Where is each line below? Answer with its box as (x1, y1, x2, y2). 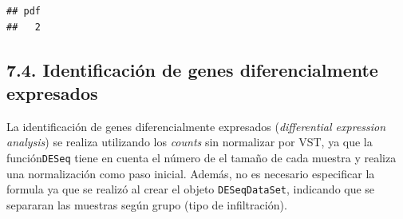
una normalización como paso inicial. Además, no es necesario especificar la (6, 165, 375, 181)
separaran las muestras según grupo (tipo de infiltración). (6, 196, 287, 213)
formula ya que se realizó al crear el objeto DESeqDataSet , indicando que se (6, 181, 375, 197)
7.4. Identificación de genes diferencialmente (6, 57, 378, 82)
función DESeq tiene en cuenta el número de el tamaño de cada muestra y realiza (6, 149, 397, 165)
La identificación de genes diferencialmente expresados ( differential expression (6, 117, 386, 134)
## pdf (6, 6, 41, 17)
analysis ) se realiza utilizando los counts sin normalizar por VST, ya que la (6, 133, 373, 150)
